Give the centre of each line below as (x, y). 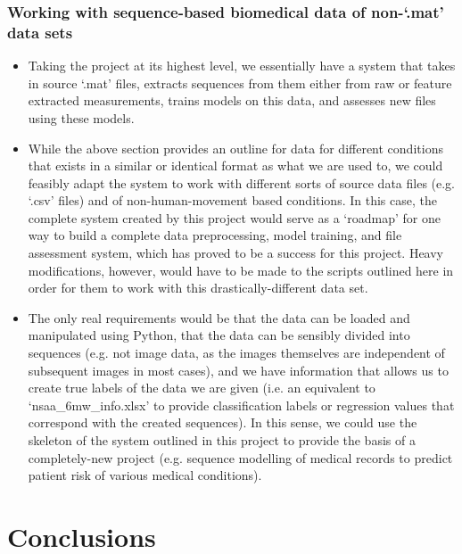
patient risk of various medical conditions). (145, 475)
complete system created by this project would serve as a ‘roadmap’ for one (234, 217)
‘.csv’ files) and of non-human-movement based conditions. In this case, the (232, 200)
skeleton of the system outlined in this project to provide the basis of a (222, 440)
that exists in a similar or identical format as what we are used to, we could (235, 165)
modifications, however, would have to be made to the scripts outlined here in (241, 270)
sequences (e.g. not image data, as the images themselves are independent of (236, 353)
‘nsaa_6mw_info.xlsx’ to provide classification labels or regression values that (241, 405)
